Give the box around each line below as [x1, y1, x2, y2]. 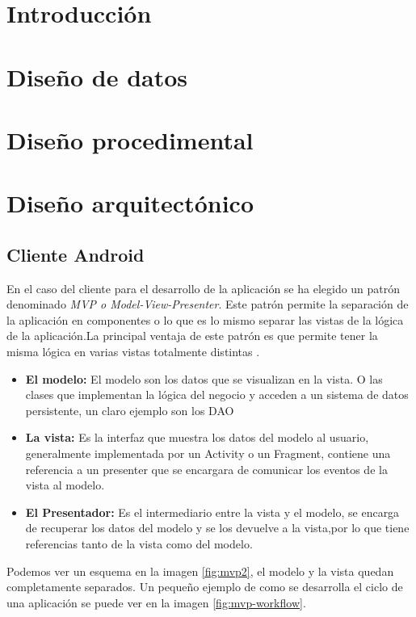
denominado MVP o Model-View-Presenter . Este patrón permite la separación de [6, 296, 409, 313]
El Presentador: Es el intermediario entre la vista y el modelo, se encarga [25, 503, 400, 520]
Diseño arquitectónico [6, 187, 254, 220]
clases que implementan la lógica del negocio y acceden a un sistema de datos [25, 386, 409, 403]
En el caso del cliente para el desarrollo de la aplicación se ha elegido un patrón [6, 279, 401, 296]
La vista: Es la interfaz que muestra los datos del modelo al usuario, [25, 429, 369, 446]
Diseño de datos [6, 60, 188, 93]
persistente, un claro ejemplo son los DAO [25, 401, 234, 418]
